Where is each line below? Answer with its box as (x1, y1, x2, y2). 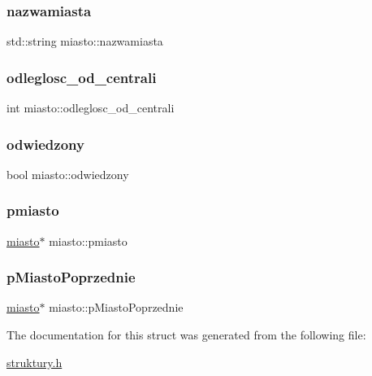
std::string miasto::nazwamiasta (6, 33, 163, 50)
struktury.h (6, 353, 63, 370)
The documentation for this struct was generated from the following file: (6, 326, 366, 343)
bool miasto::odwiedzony (6, 165, 129, 182)
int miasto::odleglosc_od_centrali (6, 99, 175, 116)
